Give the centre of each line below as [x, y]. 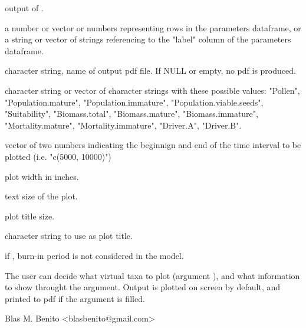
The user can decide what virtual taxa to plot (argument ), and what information [152, 275]
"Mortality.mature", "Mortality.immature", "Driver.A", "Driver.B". [123, 125]
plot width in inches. [42, 176]
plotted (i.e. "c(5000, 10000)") [58, 156]
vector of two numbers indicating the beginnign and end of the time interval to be [153, 145]
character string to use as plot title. [69, 236]
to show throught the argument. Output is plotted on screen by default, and [143, 287]
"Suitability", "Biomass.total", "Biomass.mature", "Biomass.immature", [131, 114]
